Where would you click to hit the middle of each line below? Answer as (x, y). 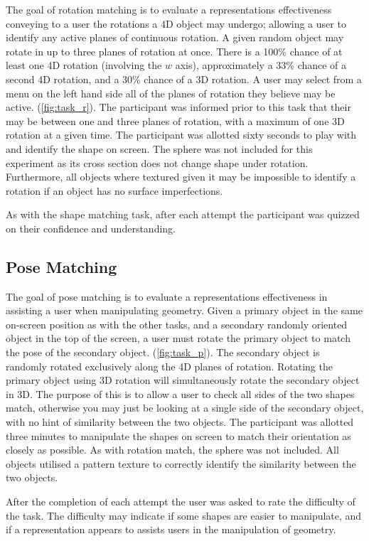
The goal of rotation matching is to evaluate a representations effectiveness (169, 9)
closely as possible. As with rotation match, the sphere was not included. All (172, 450)
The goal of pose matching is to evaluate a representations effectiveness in (167, 296)
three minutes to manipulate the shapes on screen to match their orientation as (178, 435)
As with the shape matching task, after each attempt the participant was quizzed (183, 214)
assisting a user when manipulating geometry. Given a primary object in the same (184, 310)
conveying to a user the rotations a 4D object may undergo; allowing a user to (176, 23)
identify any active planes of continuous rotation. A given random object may (175, 37)
